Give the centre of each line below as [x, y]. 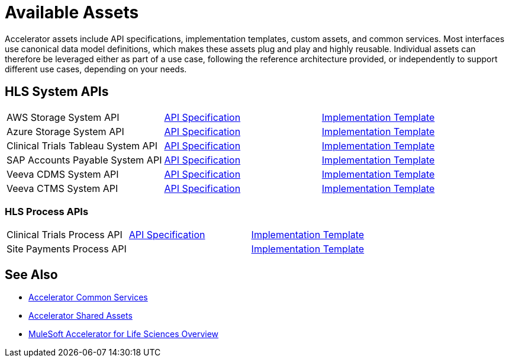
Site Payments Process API [67, 249]
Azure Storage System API [65, 131]
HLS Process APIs [47, 211]
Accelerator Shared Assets [80, 316]
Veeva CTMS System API [62, 188]
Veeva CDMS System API [63, 174]
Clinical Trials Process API [65, 235]
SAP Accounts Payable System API [84, 160]
